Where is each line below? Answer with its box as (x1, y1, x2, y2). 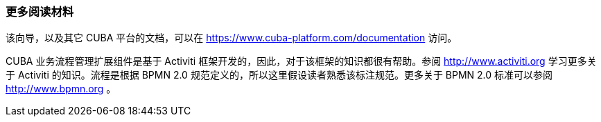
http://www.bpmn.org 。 (6, 83, 116, 95)
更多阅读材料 (6, 5, 74, 19)
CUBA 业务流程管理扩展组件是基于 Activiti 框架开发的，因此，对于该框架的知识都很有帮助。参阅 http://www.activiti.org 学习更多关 (6, 55, 597, 68)
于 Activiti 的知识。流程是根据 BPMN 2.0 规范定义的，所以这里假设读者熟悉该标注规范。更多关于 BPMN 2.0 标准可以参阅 (6, 69, 553, 81)
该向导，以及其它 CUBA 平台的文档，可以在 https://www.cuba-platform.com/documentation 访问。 (6, 32, 458, 44)
